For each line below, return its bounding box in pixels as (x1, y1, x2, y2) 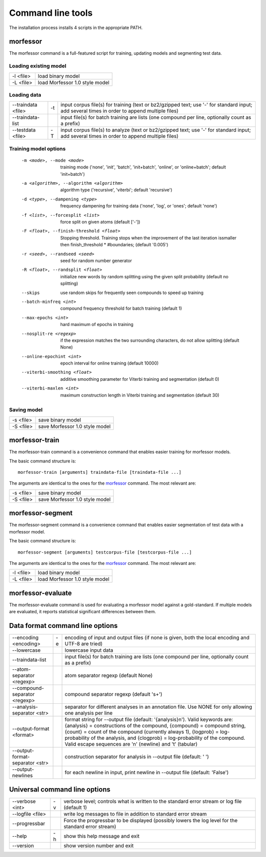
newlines (12, 772, 33, 779)
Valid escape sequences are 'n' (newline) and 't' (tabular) (65, 741, 198, 748)
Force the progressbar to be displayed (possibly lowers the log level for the (63, 817, 238, 824)
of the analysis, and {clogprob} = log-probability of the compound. (91, 734, 246, 741)
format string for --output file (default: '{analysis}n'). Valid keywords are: (65, 716, 233, 723)
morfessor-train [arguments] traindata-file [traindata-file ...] (18, 469, 182, 475)
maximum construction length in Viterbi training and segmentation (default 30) (60, 392, 220, 398)
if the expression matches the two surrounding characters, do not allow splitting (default (60, 337, 239, 343)
